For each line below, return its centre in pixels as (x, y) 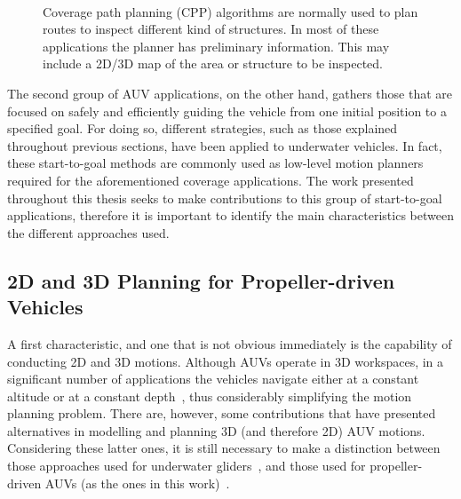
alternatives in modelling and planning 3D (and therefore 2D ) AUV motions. (216, 430)
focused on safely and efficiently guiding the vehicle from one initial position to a (227, 111)
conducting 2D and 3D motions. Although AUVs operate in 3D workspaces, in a (226, 361)
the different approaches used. (88, 232)
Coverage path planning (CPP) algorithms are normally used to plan (230, 11)
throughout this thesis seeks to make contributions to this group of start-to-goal (225, 198)
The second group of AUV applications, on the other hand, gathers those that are (230, 93)
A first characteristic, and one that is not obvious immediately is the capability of (230, 343)
